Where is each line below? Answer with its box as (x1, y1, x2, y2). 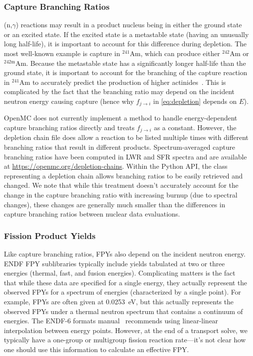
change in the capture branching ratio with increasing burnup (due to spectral (4, 190, 237, 200)
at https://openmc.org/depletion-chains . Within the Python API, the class (4, 161, 228, 171)
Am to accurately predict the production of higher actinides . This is (19, 77, 226, 87)
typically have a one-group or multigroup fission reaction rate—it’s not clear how (4, 335, 246, 345)
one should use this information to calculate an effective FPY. (4, 344, 189, 354)
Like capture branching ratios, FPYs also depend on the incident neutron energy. (4, 249, 246, 259)
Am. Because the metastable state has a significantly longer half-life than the (15, 58, 246, 68)
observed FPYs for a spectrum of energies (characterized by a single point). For (4, 287, 241, 297)
